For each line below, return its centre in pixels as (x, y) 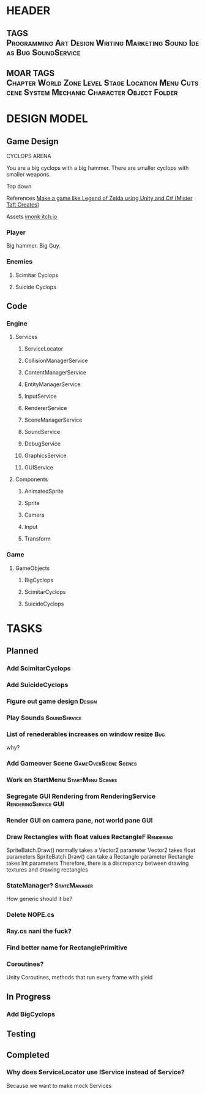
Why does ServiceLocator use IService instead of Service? (95, 1072)
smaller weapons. (28, 174)
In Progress (28, 997)
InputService (40, 397)
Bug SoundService (48, 52)
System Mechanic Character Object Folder (101, 92)
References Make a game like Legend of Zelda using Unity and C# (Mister (99, 198)
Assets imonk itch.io (32, 216)
